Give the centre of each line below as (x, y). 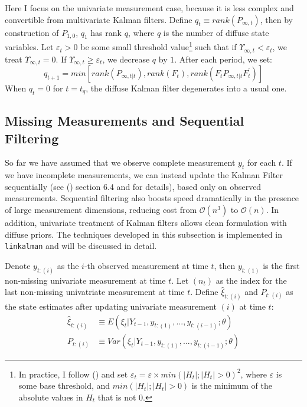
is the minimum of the (232, 385)
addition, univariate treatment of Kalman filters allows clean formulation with (146, 222)
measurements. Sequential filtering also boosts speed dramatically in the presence (152, 198)
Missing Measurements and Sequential (125, 121)
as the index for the (251, 280)
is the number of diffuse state (216, 32)
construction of (32, 32)
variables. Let (29, 47)
